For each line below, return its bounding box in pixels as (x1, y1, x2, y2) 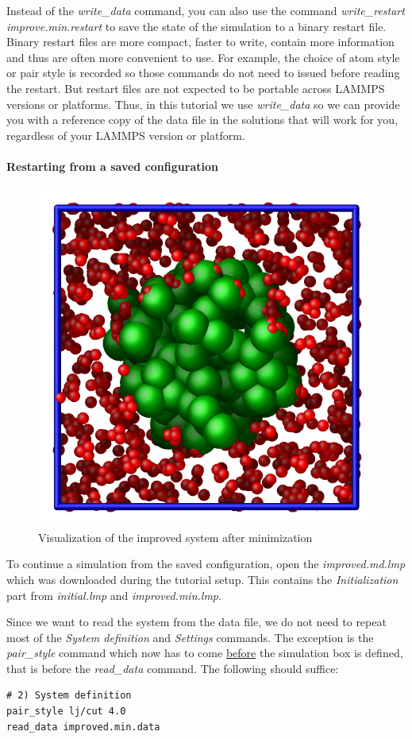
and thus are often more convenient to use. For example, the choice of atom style (6, 48, 400, 65)
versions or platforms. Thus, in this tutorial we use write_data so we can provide (6, 95, 400, 112)
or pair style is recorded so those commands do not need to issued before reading (6, 64, 400, 81)
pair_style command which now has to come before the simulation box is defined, (6, 644, 403, 661)
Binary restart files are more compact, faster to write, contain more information (6, 33, 395, 50)
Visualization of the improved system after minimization (38, 528, 313, 545)
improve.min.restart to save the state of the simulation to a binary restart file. (6, 17, 387, 34)
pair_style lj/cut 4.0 (6, 706, 126, 718)
